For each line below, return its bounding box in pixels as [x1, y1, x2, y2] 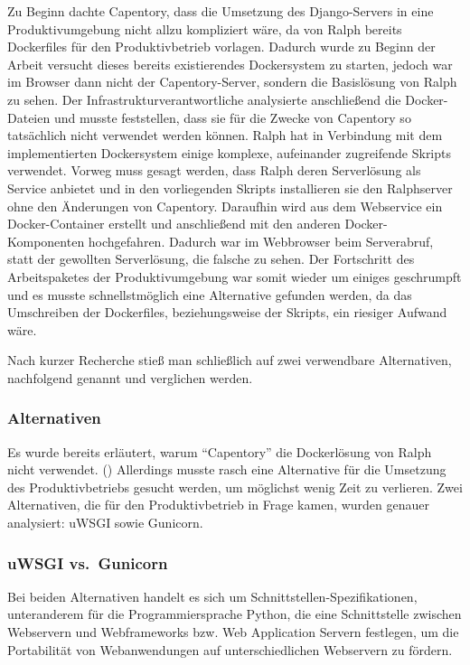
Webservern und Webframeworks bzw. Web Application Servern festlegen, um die [7, 623, 459, 642]
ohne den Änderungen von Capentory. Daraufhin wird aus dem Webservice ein [7, 196, 443, 215]
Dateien [7, 108, 51, 126]
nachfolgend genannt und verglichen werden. [7, 368, 253, 387]
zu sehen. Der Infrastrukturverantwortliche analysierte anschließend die [7, 89, 401, 108]
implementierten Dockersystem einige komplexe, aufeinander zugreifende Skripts [7, 143, 452, 162]
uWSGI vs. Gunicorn [7, 551, 168, 574]
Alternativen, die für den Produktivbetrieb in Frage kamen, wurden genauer [7, 495, 430, 514]
